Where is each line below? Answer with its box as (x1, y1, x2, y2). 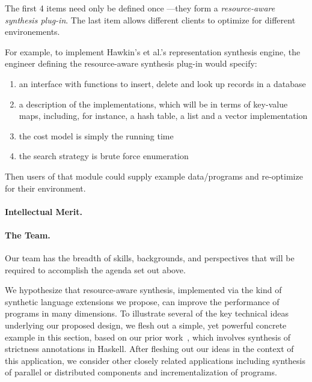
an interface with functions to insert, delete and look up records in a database (19, 77, 306, 89)
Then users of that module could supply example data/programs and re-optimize (5, 169, 303, 182)
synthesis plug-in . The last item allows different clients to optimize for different (5, 13, 296, 26)
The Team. (5, 228, 50, 241)
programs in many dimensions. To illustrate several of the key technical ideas (5, 307, 289, 320)
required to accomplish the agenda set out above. (5, 263, 186, 276)
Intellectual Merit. (5, 205, 83, 217)
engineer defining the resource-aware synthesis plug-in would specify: (5, 57, 257, 70)
